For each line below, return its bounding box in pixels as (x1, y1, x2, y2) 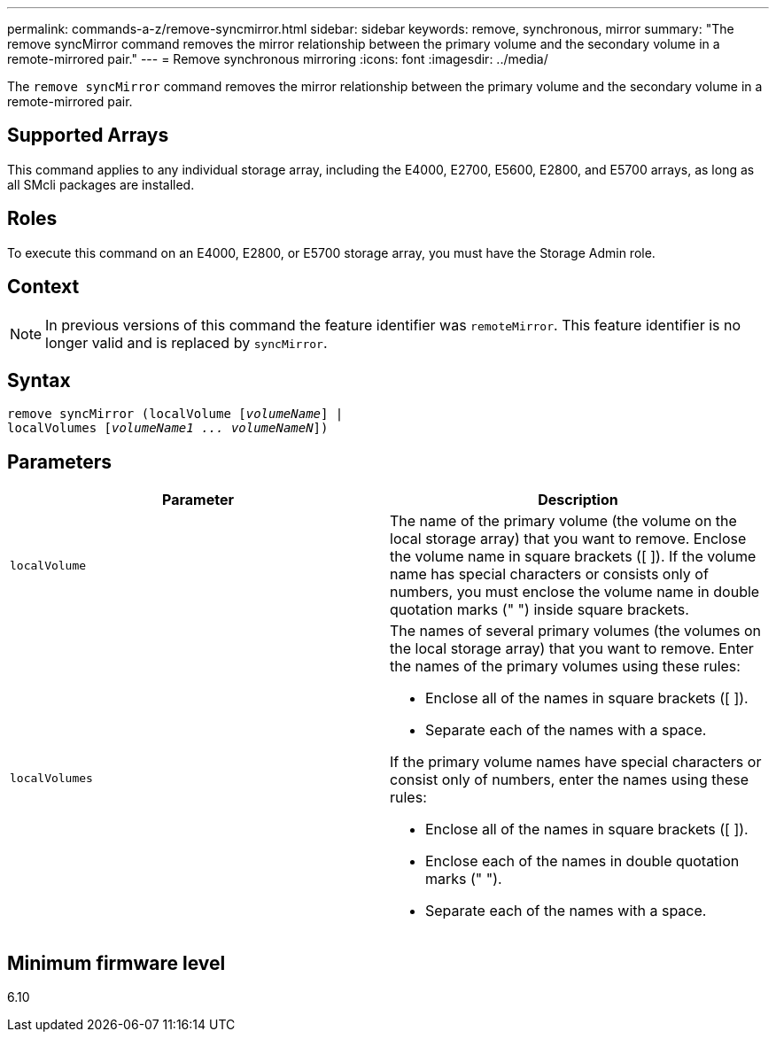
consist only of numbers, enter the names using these (390, 771, 749, 789)
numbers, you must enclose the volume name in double (390, 583, 760, 601)
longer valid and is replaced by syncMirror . (45, 333, 328, 352)
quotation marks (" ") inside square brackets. (390, 601, 689, 619)
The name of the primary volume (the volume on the (390, 512, 737, 531)
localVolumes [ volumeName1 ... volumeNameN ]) (7, 421, 329, 436)
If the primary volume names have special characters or (390, 753, 762, 771)
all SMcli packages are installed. (7, 176, 195, 192)
